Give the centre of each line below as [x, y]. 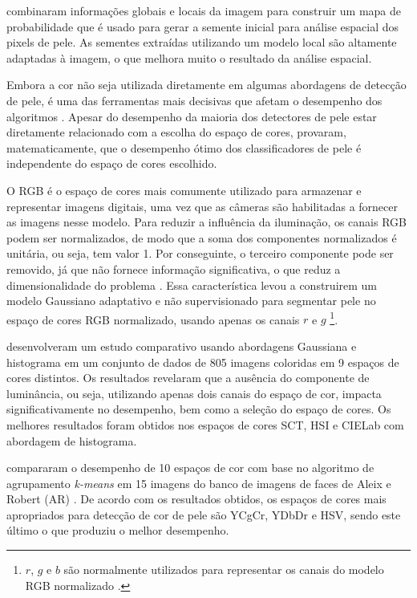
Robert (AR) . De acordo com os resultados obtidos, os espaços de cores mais [196, 499]
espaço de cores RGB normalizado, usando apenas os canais [153, 319]
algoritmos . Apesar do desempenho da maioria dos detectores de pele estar [192, 116]
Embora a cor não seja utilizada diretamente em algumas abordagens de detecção [206, 85]
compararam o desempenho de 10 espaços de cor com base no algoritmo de [190, 468]
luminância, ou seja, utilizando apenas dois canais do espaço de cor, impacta [194, 393]
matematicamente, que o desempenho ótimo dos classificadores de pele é [184, 147]
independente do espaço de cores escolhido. [112, 163]
